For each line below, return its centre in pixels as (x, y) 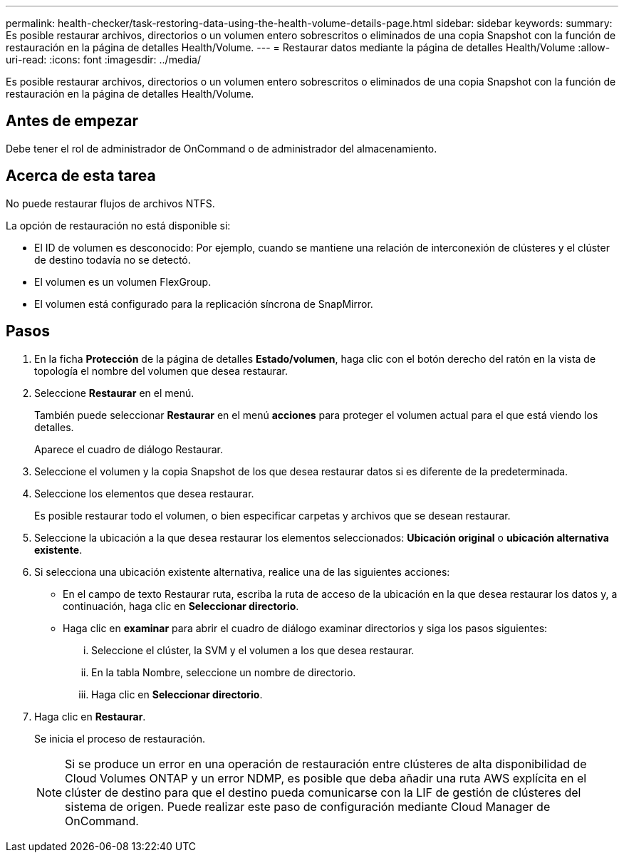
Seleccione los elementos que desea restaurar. (144, 493)
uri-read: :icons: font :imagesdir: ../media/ (103, 60)
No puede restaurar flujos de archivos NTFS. (110, 203)
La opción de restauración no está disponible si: (118, 225)
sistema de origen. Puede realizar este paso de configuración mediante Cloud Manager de (308, 806)
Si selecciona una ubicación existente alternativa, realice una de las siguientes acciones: (242, 572)
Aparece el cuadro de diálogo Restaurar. (129, 449)
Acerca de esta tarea (81, 176)
